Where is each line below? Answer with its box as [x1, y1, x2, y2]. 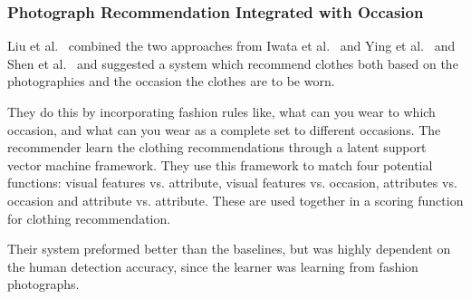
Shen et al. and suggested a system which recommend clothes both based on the [7, 53, 458, 72]
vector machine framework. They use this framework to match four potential [7, 155, 433, 174]
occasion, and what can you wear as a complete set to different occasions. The [7, 120, 441, 139]
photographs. [7, 275, 80, 294]
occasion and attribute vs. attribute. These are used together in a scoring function [7, 190, 464, 209]
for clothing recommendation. [7, 208, 171, 227]
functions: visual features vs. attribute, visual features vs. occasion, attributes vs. [7, 173, 457, 192]
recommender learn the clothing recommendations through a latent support [7, 138, 427, 157]
